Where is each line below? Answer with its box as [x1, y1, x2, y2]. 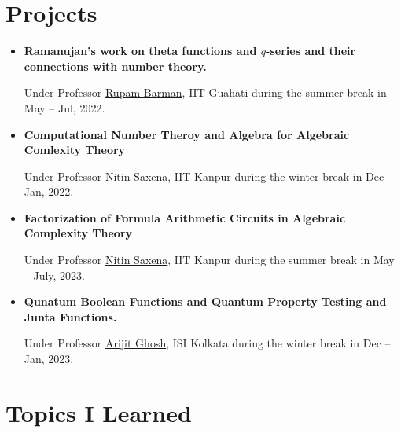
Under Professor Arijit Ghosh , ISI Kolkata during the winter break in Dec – [24, 335, 391, 351]
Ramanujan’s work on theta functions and [24, 42, 257, 59]
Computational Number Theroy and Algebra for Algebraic [24, 126, 350, 142]
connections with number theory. [24, 57, 207, 74]
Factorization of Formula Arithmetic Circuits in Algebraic [24, 209, 346, 226]
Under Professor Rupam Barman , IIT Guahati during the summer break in [24, 84, 387, 101]
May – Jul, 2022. [24, 99, 105, 116]
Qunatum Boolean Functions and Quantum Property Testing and [24, 293, 387, 310]
